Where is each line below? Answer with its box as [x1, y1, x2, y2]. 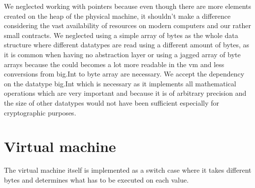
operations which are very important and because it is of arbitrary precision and [4, 88, 247, 98]
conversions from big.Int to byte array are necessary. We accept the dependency [4, 69, 245, 79]
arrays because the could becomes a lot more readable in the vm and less [4, 59, 224, 69]
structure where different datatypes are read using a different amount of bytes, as [4, 39, 250, 50]
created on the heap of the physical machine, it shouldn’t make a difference [4, 10, 231, 21]
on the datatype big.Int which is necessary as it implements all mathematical [4, 78, 236, 88]
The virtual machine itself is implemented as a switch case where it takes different [4, 165, 252, 175]
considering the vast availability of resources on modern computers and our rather [4, 20, 251, 31]
